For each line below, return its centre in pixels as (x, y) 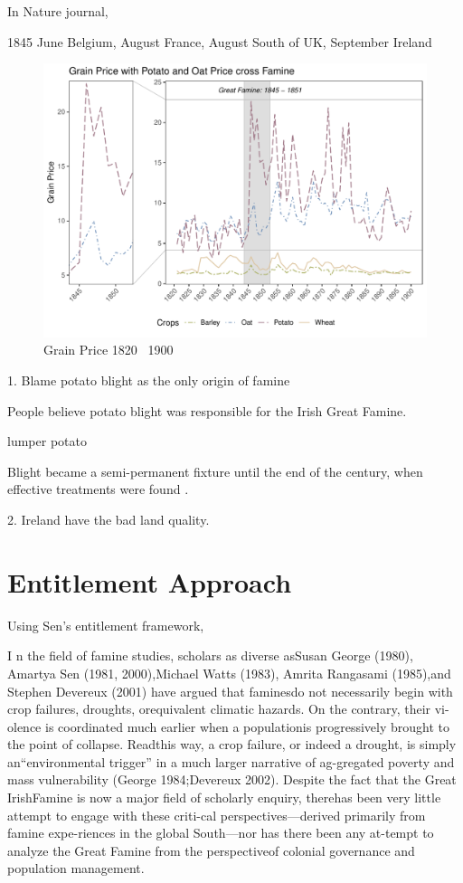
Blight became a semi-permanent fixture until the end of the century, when (215, 471)
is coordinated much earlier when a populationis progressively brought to (247, 726)
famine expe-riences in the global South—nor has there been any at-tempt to (221, 833)
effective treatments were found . (98, 489)
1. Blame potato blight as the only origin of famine (149, 380)
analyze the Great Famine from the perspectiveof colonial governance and (211, 850)
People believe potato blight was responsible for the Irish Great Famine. (207, 410)
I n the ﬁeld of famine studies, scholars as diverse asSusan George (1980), (210, 655)
